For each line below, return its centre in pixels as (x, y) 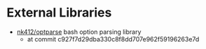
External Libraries (59, 13)
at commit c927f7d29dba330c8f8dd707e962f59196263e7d (113, 39)
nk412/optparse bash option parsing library (79, 32)
